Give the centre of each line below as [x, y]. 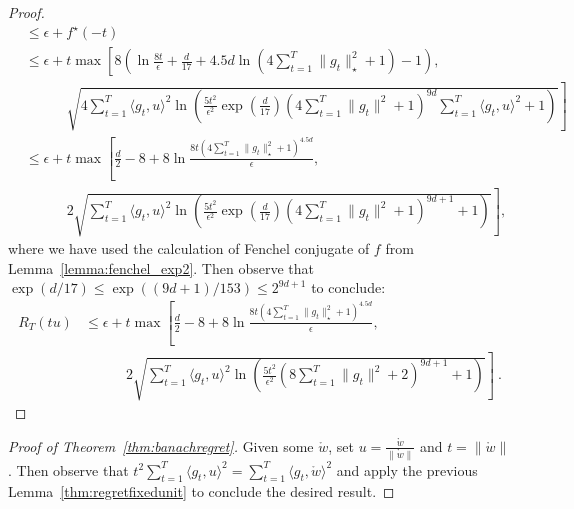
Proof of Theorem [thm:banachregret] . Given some [161, 445]
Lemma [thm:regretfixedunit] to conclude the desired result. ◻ [201, 491]
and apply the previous [407, 469]
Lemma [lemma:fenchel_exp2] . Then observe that [161, 267]
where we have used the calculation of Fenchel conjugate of [189, 248]
